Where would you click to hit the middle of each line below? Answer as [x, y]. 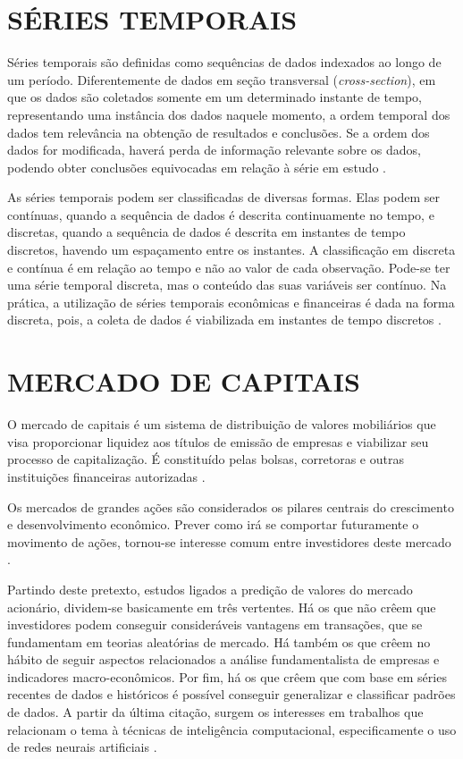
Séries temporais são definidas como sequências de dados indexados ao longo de [224, 62]
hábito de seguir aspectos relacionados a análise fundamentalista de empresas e [223, 659]
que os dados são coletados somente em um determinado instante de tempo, [215, 97]
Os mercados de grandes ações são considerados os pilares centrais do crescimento [231, 506]
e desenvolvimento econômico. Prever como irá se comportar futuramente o [213, 524]
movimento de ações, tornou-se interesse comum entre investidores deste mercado [229, 541]
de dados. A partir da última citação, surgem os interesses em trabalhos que [215, 712]
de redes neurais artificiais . [82, 747]
